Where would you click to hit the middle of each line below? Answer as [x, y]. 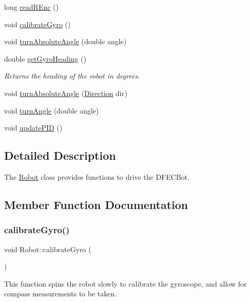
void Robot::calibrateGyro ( [48, 249]
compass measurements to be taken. [60, 294]
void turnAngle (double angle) [51, 110]
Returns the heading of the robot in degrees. [72, 76]
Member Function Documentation [96, 204]
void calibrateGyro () [37, 24]
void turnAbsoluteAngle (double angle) [65, 41]
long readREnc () [32, 7]
